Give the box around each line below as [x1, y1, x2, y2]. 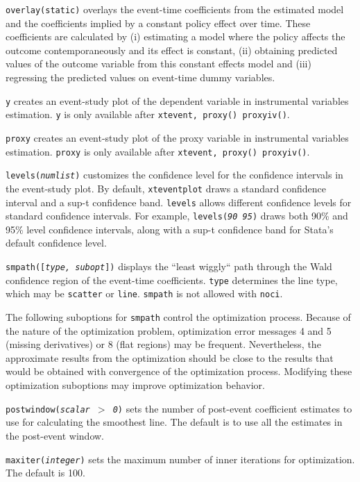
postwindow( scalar [6, 404, 90, 415]
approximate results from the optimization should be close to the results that [6, 350, 334, 365]
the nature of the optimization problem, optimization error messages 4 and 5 [6, 323, 332, 338]
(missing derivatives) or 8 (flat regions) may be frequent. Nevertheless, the [6, 337, 321, 351]
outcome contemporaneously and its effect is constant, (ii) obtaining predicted [6, 42, 338, 57]
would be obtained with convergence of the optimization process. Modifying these [6, 364, 352, 379]
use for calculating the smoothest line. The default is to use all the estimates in [6, 415, 343, 429]
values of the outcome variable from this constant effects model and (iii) [6, 56, 311, 71]
